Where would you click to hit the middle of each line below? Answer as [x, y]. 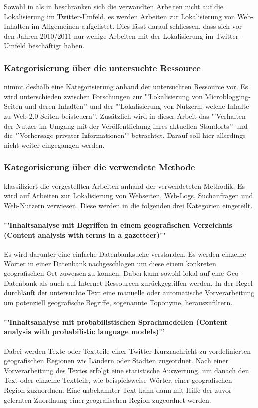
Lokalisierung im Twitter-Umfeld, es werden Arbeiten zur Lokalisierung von [120, 16]
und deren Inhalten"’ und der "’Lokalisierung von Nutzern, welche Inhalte [137, 106]
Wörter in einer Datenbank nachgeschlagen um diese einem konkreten [110, 263]
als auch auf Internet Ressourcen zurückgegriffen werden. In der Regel [146, 283]
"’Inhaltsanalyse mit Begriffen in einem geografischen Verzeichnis [118, 224]
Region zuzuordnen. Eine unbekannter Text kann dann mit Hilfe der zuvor [118, 390]
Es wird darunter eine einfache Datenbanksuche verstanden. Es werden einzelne [125, 253]
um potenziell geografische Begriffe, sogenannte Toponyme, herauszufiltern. [118, 302]
